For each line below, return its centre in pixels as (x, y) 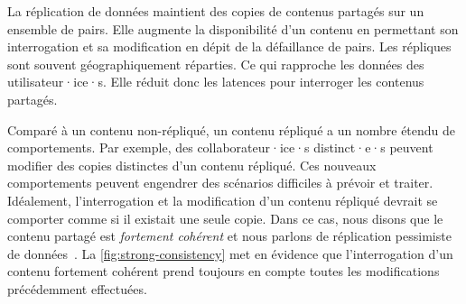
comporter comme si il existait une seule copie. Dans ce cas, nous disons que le (225, 218)
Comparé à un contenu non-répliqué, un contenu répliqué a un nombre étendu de (232, 129)
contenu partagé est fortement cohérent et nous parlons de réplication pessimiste (229, 236)
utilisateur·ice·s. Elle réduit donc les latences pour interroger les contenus (216, 82)
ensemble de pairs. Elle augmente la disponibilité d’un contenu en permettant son (233, 28)
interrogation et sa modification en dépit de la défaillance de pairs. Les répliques (229, 46)
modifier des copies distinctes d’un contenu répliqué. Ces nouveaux (192, 165)
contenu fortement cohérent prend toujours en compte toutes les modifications (224, 271)
